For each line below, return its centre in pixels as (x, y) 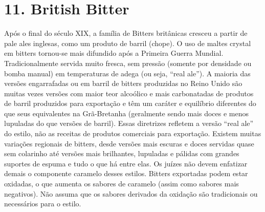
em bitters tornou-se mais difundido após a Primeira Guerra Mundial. (114, 53)
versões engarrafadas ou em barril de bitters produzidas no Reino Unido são (123, 83)
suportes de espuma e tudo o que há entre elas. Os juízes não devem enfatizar (126, 163)
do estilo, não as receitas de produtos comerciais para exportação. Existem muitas (133, 133)
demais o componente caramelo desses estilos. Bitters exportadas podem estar (126, 173)
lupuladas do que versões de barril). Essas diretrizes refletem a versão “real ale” (129, 123)
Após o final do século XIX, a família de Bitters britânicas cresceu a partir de (126, 33)
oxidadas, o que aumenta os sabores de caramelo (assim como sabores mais (122, 184)
